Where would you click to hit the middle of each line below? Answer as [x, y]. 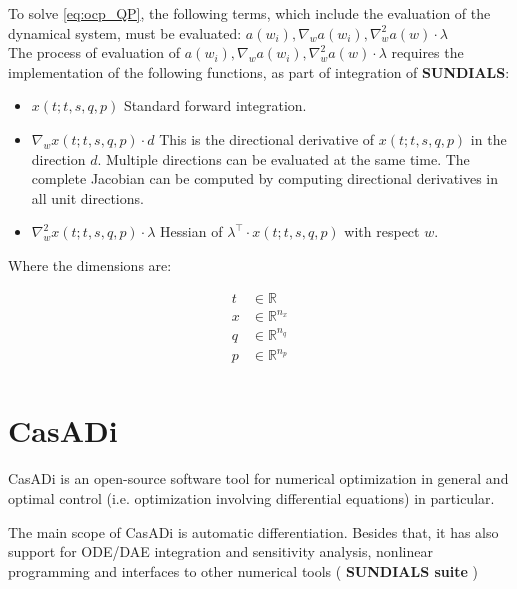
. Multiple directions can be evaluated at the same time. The [283, 158]
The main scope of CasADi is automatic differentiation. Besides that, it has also [253, 531]
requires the [427, 52]
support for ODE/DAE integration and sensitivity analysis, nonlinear [220, 551]
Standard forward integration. [215, 105]
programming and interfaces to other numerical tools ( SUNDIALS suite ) [243, 570]
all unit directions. [87, 197]
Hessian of [191, 231]
